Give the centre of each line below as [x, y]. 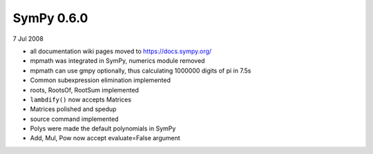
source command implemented [74, 119]
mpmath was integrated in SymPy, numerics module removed [117, 61]
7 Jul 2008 [28, 39]
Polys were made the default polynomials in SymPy [103, 128]
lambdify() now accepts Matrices [80, 99]
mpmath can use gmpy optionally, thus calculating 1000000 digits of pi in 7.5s [141, 70]
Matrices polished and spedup [73, 109]
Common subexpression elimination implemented [100, 80]
